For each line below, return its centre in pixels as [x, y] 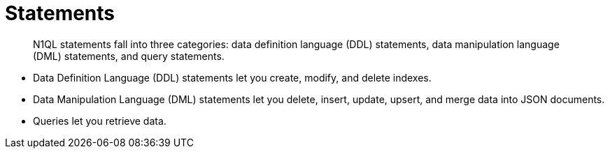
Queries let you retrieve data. [100, 121]
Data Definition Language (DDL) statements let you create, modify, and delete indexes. [232, 77]
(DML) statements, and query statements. [129, 56]
